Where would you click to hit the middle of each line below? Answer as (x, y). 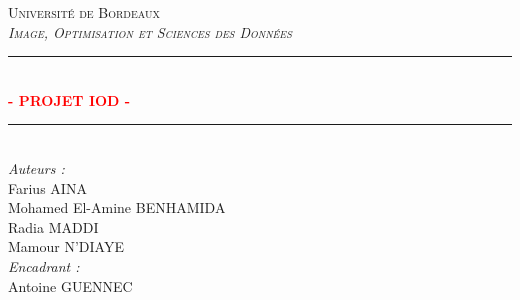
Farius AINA (47, 187)
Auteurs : (36, 167)
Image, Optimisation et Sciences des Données (150, 31)
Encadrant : (44, 265)
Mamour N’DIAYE (66, 246)
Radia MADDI (53, 226)
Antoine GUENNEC (70, 285)
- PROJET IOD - (69, 99)
